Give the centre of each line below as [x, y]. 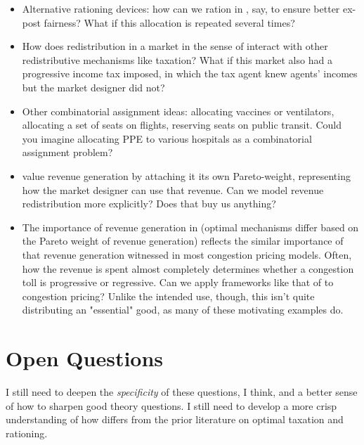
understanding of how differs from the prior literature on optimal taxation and [175, 419]
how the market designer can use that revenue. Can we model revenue [173, 189]
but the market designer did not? [93, 87]
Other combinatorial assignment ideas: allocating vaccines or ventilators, [178, 111]
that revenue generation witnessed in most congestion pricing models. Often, [187, 254]
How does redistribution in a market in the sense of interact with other [175, 46]
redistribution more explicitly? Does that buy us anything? [149, 204]
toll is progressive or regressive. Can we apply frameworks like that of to [178, 282]
